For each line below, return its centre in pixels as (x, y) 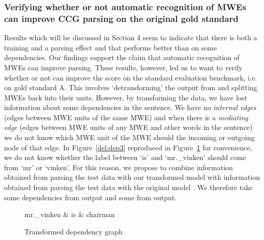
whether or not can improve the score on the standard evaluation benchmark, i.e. (130, 77)
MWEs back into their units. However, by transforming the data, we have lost (126, 97)
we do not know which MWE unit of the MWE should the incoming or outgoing (129, 137)
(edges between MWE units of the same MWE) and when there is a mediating (126, 117)
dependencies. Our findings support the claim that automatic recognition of (122, 57)
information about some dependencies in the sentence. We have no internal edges (130, 107)
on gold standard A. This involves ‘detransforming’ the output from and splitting (131, 87)
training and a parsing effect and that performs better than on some (111, 47)
